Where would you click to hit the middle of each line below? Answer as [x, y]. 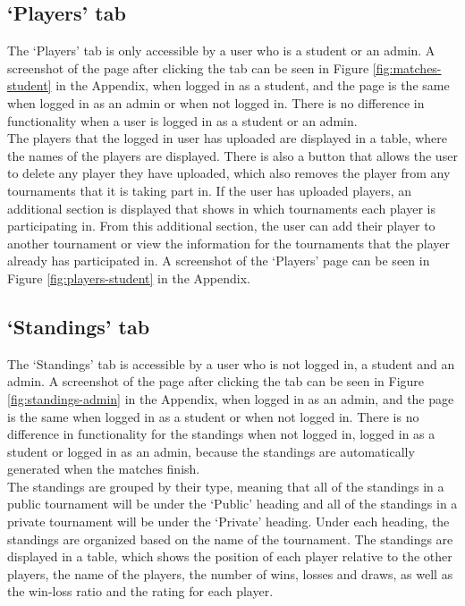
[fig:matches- [407, 67]
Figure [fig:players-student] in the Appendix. [129, 278]
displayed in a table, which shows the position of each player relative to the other [230, 556]
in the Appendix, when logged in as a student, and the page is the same [253, 85]
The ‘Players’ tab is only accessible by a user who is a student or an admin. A [221, 50]
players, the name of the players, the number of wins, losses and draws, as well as [230, 573]
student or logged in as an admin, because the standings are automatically [211, 451]
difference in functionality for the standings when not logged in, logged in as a [221, 434]
